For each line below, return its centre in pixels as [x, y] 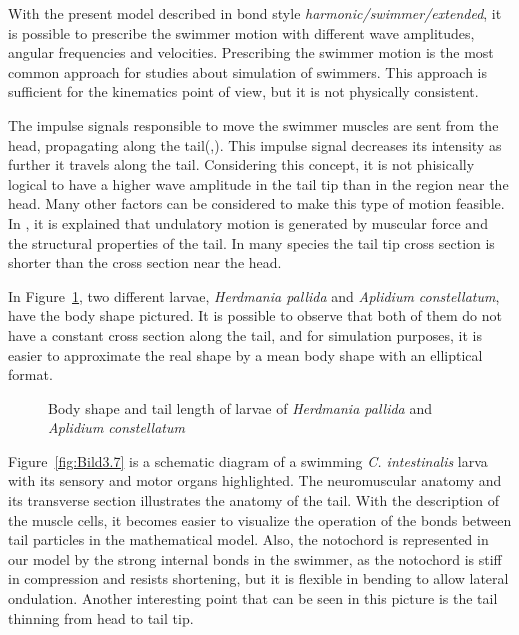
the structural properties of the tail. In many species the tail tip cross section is [251, 242]
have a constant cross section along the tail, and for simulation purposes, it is [245, 334]
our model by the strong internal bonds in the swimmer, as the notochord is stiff [255, 558]
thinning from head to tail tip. [101, 617]
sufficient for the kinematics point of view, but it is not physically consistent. [243, 91]
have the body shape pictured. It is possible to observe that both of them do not [255, 315]
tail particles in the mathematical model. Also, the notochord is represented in [248, 539]
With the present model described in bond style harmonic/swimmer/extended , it [255, 13]
